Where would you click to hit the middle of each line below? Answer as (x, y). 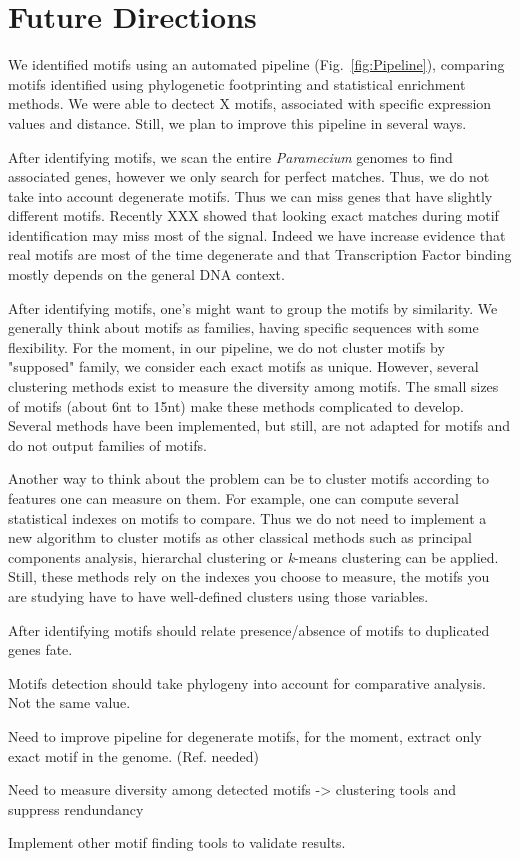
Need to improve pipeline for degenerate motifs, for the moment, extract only (245, 735)
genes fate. (40, 649)
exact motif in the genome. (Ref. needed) (134, 755)
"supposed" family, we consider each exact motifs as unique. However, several (243, 366)
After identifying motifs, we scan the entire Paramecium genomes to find (230, 156)
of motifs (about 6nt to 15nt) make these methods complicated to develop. (236, 405)
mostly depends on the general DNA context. (146, 274)
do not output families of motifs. (107, 444)
